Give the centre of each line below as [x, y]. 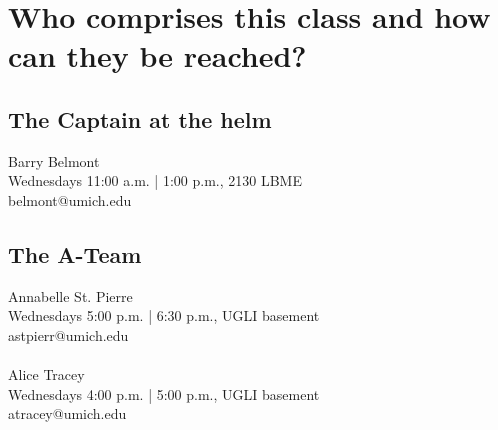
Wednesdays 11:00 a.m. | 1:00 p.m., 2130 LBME [155, 180]
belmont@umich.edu [70, 199]
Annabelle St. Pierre [70, 295]
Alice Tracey [46, 374]
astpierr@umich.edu [68, 334]
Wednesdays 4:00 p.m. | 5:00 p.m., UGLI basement [164, 393]
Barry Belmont [54, 160]
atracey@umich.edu [67, 413]
